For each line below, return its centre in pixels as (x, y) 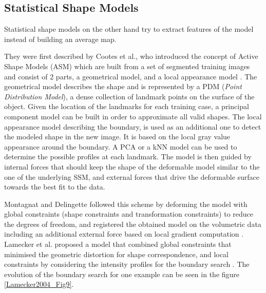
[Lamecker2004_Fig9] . (39, 284)
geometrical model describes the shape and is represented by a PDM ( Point (123, 86)
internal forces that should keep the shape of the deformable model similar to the (132, 166)
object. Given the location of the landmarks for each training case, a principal (127, 106)
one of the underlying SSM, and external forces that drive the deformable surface (132, 176)
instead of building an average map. (60, 39)
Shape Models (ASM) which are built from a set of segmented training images (127, 66)
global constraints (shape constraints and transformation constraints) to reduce (129, 214)
